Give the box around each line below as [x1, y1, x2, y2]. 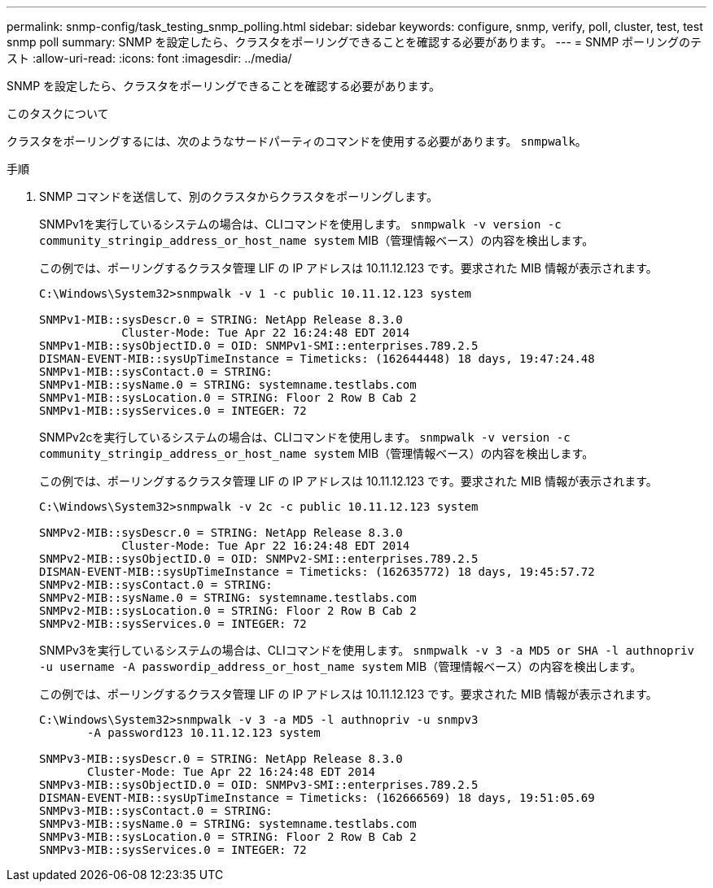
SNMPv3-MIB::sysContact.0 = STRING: [39, 804, 273, 817]
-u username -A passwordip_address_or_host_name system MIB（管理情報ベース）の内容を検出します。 [39, 659, 642, 673]
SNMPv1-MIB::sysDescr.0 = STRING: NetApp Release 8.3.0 [39, 313, 403, 326]
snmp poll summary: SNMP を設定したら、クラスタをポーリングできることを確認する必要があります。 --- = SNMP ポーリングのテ [7, 35, 702, 49]
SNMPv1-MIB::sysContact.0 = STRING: [39, 365, 273, 378]
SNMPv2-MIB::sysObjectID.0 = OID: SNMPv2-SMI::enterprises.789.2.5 [39, 552, 479, 565]
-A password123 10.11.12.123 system [87, 726, 321, 739]
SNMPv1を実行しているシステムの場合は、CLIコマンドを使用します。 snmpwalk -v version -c [39, 217, 562, 231]
